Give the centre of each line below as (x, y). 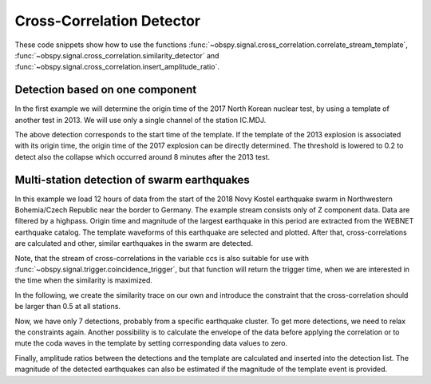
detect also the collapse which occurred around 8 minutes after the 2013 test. (142, 156)
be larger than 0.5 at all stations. (68, 307)
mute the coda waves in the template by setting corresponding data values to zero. (151, 343)
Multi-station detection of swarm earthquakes (132, 180)
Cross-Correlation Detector (108, 21)
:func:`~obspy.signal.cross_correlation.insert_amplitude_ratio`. (117, 67)
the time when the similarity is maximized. (84, 280)
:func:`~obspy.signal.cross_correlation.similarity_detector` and (117, 55)
